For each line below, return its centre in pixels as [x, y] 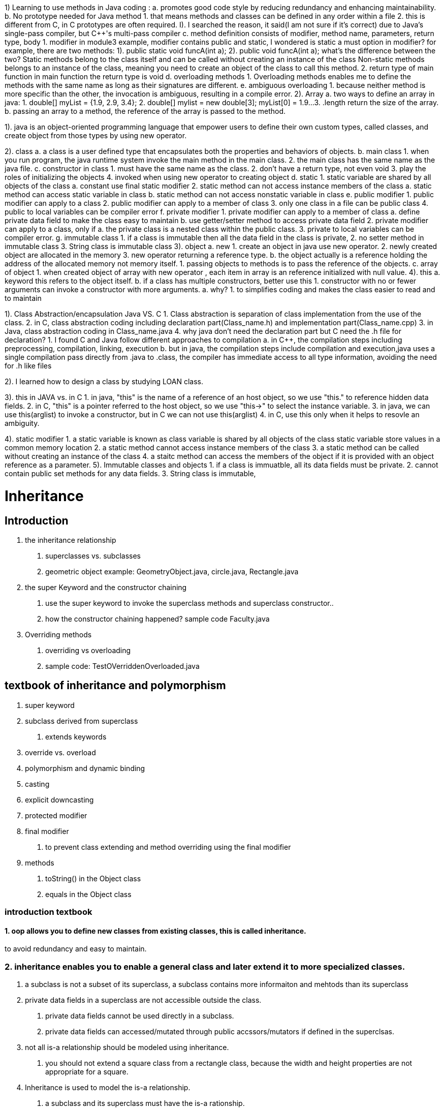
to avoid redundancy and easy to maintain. [76, 949]
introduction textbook [49, 912]
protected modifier [56, 815]
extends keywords [76, 736]
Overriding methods [58, 634]
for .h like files [28, 366]
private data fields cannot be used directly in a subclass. [140, 1016]
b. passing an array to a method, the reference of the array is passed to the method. [145, 111]
